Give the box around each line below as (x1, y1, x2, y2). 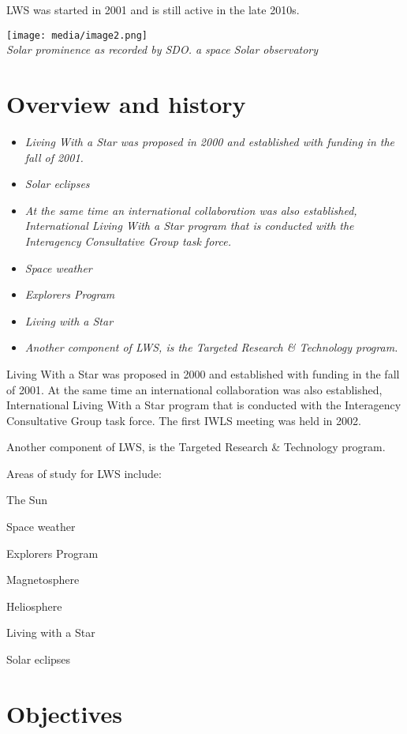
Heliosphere (6, 597, 62, 614)
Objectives (6, 697, 122, 729)
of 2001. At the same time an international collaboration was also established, (6, 381, 383, 397)
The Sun (6, 491, 48, 508)
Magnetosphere (6, 571, 80, 588)
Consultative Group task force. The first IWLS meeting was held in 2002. (6, 412, 361, 428)
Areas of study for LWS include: (6, 465, 162, 481)
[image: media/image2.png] (6, 29, 147, 41)
